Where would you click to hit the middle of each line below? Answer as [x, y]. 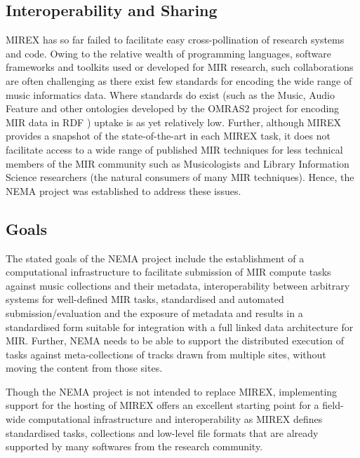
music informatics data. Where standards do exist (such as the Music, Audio [170, 94]
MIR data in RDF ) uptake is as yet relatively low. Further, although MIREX [174, 122]
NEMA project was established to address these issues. [124, 190]
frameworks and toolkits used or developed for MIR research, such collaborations [180, 67]
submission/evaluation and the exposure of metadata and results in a [154, 312]
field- [333, 405]
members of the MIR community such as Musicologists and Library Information [178, 163]
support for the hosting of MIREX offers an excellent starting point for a [162, 405]
